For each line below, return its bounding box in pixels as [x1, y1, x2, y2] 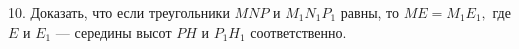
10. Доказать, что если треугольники [8, 2, 230, 22]
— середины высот [55, 21, 172, 42]
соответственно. [250, 21, 347, 42]
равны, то [340, 2, 400, 22]
